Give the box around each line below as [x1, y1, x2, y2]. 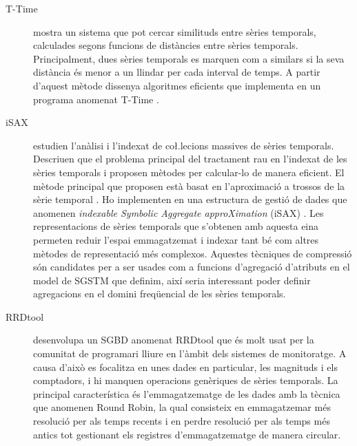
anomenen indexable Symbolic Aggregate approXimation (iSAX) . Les [33, 205, 324, 220]
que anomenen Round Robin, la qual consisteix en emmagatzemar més [33, 400, 331, 414]
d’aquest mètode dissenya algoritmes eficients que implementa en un [33, 78, 321, 92]
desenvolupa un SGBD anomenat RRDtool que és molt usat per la [33, 332, 314, 347]
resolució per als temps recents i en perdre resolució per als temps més [33, 414, 330, 428]
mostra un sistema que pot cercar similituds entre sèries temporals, [33, 24, 316, 39]
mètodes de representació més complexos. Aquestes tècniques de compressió [33, 246, 352, 260]
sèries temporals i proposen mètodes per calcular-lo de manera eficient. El [33, 164, 345, 179]
